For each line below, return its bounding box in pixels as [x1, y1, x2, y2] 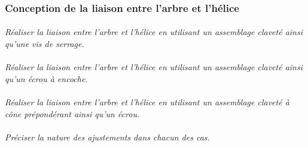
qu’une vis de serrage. [5, 37, 84, 50]
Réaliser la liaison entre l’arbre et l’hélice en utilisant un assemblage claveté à [5, 96, 289, 108]
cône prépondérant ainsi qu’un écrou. [5, 107, 140, 120]
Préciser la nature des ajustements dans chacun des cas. [5, 130, 210, 143]
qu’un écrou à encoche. [5, 72, 88, 85]
